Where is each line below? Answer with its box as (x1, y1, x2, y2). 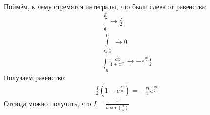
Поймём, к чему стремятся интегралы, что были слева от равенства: (4, 1, 207, 11)
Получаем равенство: (4, 72, 66, 82)
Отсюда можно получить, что (4, 98, 91, 108)
